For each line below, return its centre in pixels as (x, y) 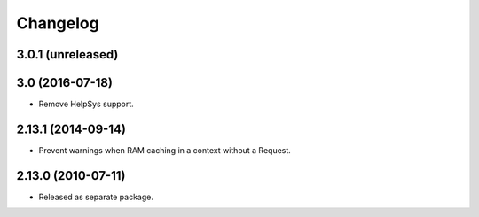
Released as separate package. (96, 197)
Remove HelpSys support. (86, 104)
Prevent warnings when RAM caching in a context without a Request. (165, 150)
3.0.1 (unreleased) (67, 54)
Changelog (58, 23)
